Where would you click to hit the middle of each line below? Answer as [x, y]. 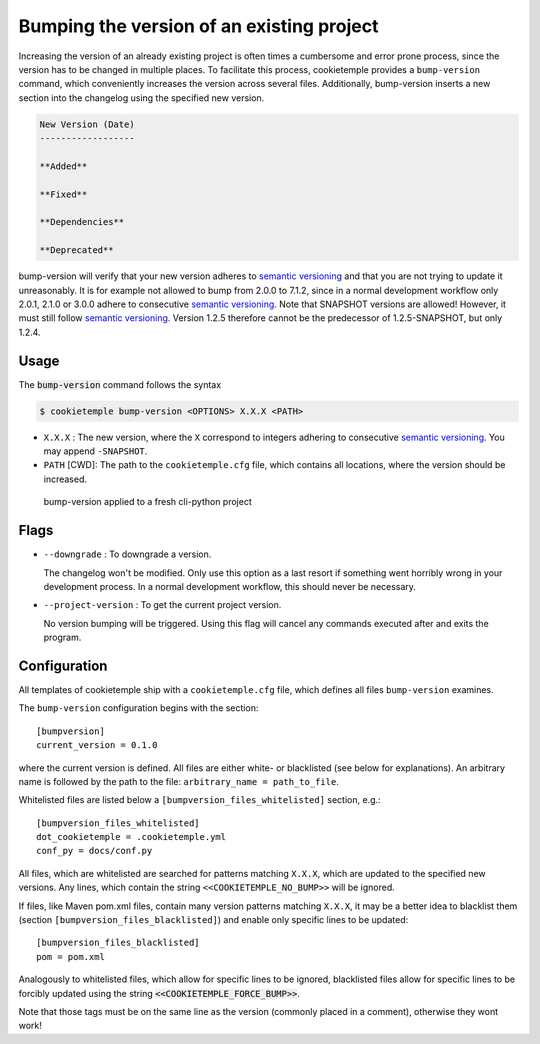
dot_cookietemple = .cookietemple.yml [131, 837]
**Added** [63, 166]
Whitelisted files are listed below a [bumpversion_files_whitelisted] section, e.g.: [199, 800]
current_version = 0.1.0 [97, 745]
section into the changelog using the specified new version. [141, 97]
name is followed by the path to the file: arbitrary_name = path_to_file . [178, 781]
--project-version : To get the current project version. [162, 605]
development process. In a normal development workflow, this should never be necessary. [230, 586]
